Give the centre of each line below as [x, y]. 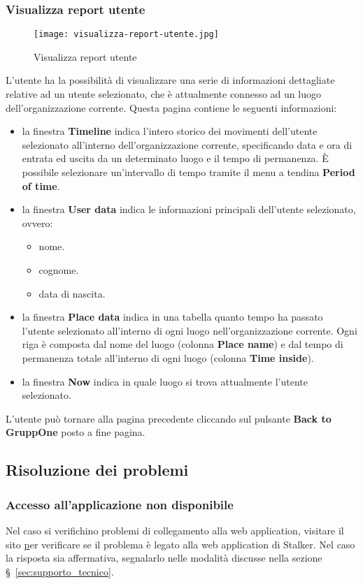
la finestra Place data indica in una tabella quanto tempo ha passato [172, 317]
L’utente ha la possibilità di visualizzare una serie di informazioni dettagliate [170, 80]
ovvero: [37, 222]
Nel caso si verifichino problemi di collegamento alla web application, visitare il [175, 530]
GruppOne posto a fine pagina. [76, 432]
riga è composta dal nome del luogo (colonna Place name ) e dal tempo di [183, 344]
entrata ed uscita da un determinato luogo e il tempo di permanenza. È [175, 158]
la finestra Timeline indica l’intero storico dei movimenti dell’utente [170, 131]
